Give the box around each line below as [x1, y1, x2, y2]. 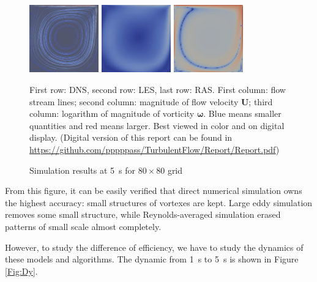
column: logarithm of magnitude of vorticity [29, 107, 195, 120]
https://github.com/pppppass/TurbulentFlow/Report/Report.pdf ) [29, 143, 280, 155]
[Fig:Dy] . [5, 264, 38, 277]
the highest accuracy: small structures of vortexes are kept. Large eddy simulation [5, 196, 313, 209]
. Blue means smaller [203, 107, 282, 120]
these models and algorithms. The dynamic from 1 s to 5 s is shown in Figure [5, 253, 299, 265]
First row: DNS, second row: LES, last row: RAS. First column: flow [29, 83, 286, 95]
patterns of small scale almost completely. [5, 220, 162, 232]
